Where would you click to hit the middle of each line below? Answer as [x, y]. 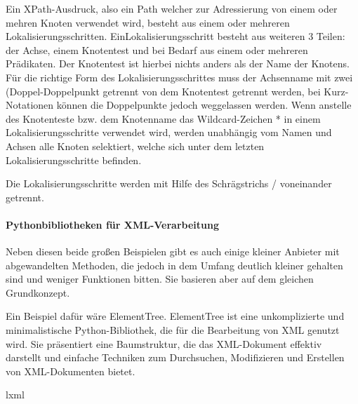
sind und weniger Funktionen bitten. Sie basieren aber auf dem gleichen [160, 279]
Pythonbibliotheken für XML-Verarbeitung [113, 224]
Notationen [30, 105]
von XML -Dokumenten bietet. [71, 371]
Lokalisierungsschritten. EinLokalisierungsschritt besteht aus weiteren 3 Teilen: [175, 36]
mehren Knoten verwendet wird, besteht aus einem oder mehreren [148, 22]
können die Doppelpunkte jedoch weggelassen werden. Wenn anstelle [204, 105]
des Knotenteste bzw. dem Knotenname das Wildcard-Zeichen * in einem [163, 118]
